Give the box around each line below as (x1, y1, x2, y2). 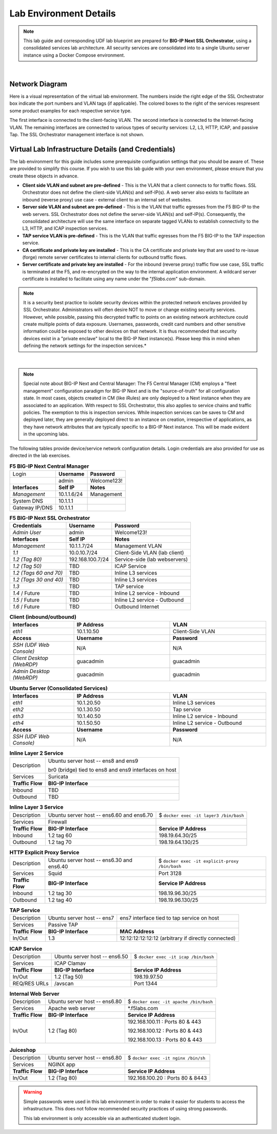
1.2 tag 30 (48, 889, 72, 897)
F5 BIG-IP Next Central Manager (9, 463, 89, 470)
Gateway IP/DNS (12, 504, 53, 511)
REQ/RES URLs (12, 980, 49, 987)
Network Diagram (9, 80, 68, 88)
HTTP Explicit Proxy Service (9, 849, 80, 856)
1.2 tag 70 (48, 838, 72, 846)
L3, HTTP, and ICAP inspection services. (22, 225, 108, 231)
